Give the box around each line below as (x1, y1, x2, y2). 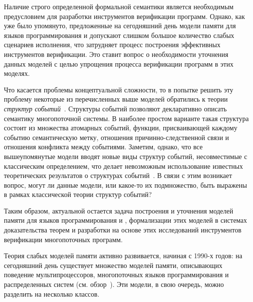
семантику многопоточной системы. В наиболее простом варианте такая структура (4, 113, 249, 123)
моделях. (4, 68, 30, 78)
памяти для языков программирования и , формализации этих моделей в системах (4, 215, 247, 225)
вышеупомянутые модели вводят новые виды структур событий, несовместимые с (4, 151, 247, 161)
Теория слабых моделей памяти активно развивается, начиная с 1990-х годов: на (4, 250, 242, 261)
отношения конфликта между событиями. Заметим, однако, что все (4, 142, 203, 152)
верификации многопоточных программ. (4, 234, 123, 244)
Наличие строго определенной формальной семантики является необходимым (4, 1, 234, 11)
